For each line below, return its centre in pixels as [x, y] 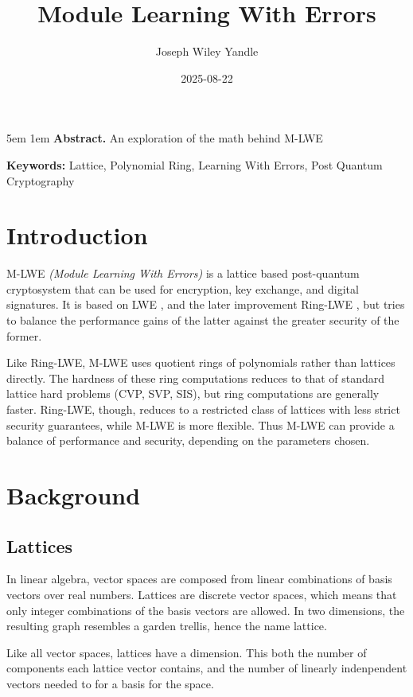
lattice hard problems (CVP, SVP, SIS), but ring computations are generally [193, 393]
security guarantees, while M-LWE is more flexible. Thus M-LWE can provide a [201, 424]
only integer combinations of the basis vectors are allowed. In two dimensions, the [206, 610]
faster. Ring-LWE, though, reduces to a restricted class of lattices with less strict [203, 409]
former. [24, 335]
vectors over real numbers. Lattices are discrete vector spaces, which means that [202, 594]
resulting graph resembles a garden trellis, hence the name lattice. [167, 626]
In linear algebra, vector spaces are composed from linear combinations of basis [199, 579]
